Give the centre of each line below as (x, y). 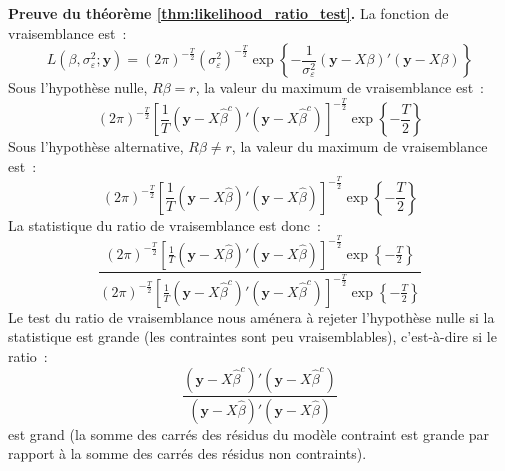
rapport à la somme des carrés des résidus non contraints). (187, 453)
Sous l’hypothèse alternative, (96, 146)
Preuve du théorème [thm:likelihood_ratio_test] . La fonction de (228, 13)
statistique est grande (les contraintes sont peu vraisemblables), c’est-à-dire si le (252, 336)
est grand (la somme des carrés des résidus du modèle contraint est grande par (249, 433)
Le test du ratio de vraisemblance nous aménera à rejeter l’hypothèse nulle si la (251, 316)
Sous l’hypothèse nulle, (78, 87)
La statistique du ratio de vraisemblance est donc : (164, 224)
